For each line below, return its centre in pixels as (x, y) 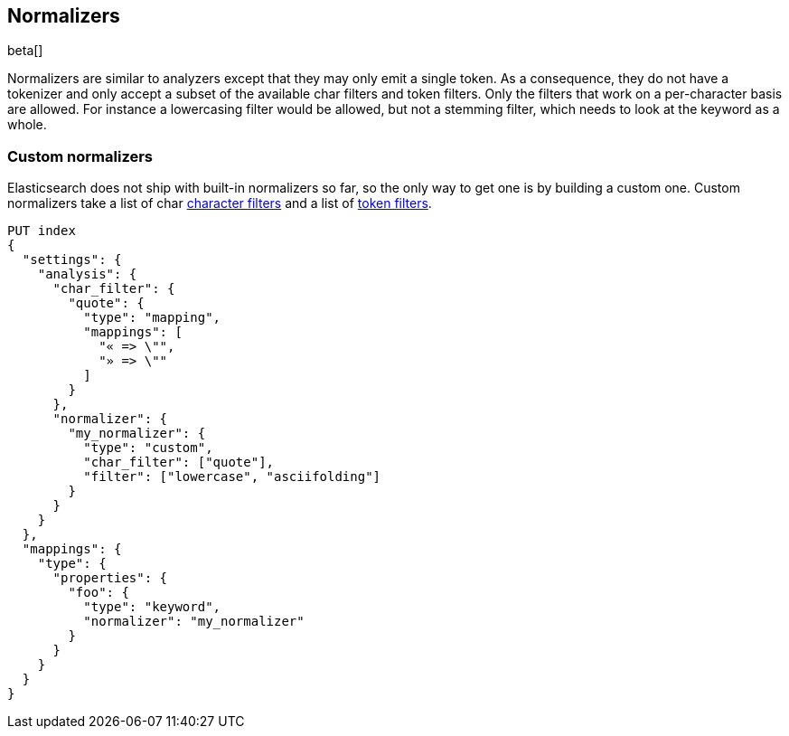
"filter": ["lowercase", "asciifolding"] (232, 477)
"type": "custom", (148, 448)
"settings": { (72, 260)
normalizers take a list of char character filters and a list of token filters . (220, 203)
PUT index (42, 231)
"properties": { (110, 578)
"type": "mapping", (152, 318)
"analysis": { (87, 274)
